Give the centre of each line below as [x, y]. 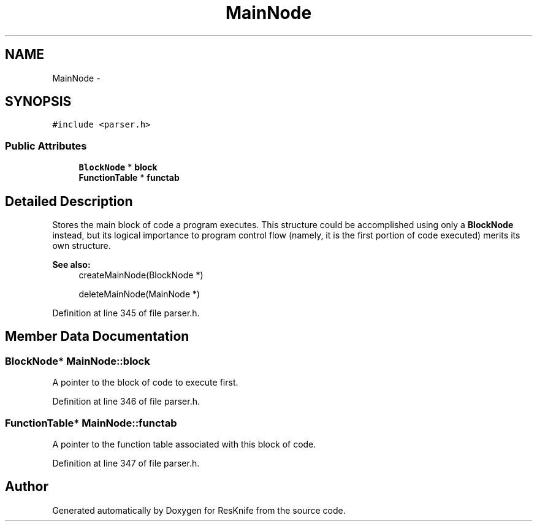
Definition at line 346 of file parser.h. [126, 402]
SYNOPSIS [38, 102]
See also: [71, 265]
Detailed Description [69, 201]
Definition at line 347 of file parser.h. [126, 463]
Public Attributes [46, 146]
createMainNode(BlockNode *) [141, 275]
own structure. [82, 246]
